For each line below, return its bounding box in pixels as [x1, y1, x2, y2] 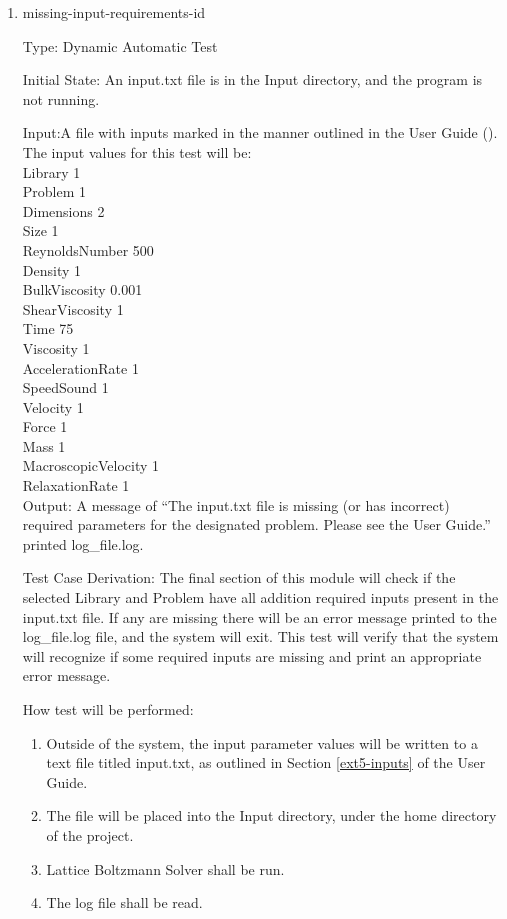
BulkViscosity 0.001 [22, 279, 143, 300]
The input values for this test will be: [22, 141, 252, 162]
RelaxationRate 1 [22, 475, 130, 496]
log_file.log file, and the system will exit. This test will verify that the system [22, 626, 499, 647]
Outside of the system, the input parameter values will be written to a [46, 732, 478, 753]
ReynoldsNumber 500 [22, 239, 154, 260]
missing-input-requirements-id [22, 2, 206, 22]
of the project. [46, 824, 134, 845]
